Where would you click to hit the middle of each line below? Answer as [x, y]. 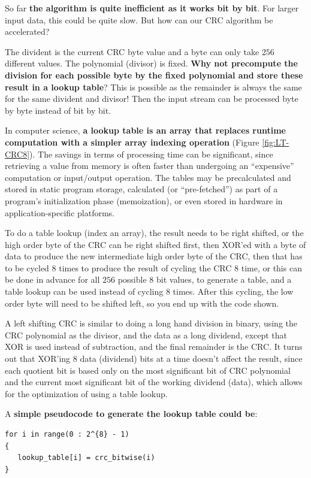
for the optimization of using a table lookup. [86, 393]
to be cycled [27, 267]
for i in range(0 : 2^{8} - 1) [67, 434]
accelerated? [27, 31]
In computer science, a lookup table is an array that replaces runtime [145, 130]
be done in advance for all [52, 279]
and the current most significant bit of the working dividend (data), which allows [154, 382]
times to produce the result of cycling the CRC [145, 267]
